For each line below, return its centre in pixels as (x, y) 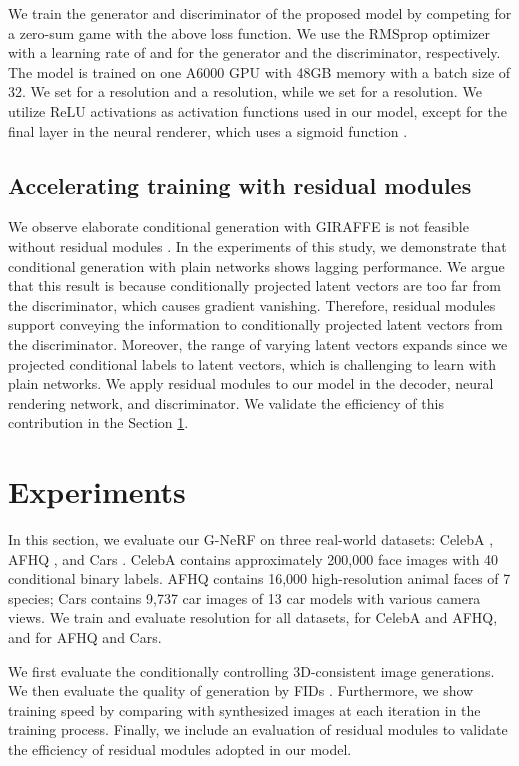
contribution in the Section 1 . (98, 422)
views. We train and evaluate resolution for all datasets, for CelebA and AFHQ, (253, 617)
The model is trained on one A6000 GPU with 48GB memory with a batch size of (259, 71)
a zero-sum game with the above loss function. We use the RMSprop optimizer (249, 32)
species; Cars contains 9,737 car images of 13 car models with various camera (244, 597)
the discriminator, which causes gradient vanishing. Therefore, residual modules (252, 304)
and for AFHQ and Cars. (85, 636)
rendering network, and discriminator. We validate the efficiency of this (226, 402)
